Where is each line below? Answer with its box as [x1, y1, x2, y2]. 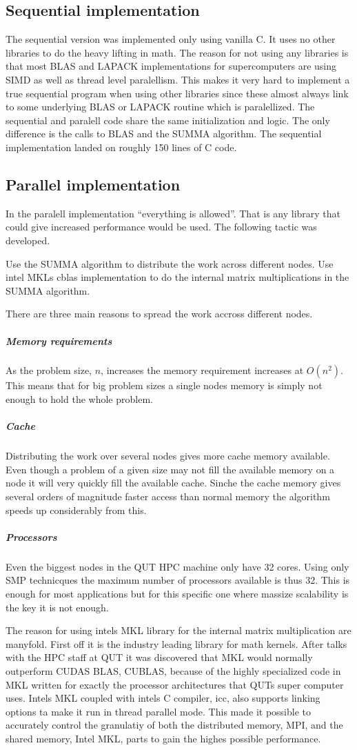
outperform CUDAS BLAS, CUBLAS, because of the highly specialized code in [6, 663, 341, 678]
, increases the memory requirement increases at [101, 363, 304, 377]
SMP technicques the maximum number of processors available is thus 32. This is [6, 573, 350, 587]
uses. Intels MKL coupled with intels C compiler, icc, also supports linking [6, 691, 320, 705]
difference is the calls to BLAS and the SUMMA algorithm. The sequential [6, 126, 322, 141]
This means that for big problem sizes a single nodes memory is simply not [6, 378, 323, 393]
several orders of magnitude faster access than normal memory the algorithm [6, 489, 330, 503]
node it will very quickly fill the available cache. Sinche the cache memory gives [6, 475, 341, 490]
